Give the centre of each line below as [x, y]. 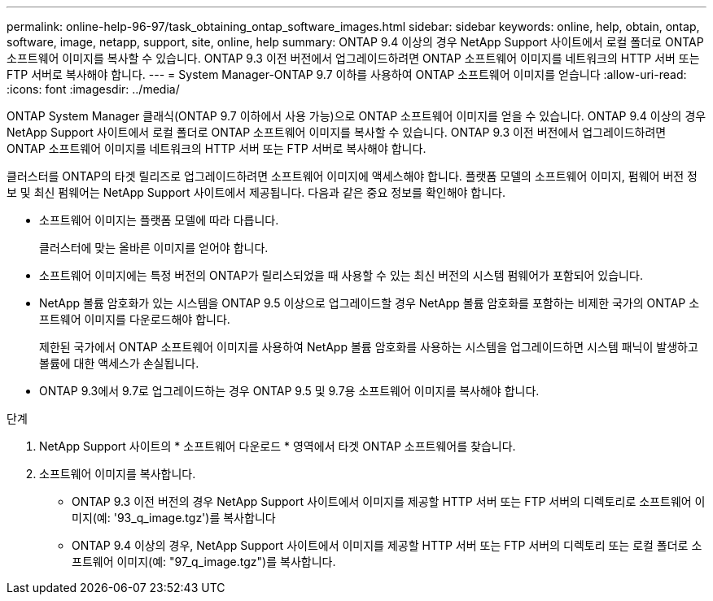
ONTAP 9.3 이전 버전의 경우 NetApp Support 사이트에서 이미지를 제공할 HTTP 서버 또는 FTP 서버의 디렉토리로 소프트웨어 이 [389, 501]
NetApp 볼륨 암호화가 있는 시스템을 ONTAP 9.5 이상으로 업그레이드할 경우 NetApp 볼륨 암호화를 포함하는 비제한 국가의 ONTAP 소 [370, 303]
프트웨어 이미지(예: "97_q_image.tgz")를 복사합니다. [204, 562]
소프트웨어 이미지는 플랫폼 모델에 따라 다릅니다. [159, 220]
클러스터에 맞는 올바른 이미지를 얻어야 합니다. [154, 248]
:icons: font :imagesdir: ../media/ [93, 89]
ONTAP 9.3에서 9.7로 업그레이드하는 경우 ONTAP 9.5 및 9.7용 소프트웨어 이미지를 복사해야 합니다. [289, 391]
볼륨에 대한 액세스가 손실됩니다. [119, 363]
